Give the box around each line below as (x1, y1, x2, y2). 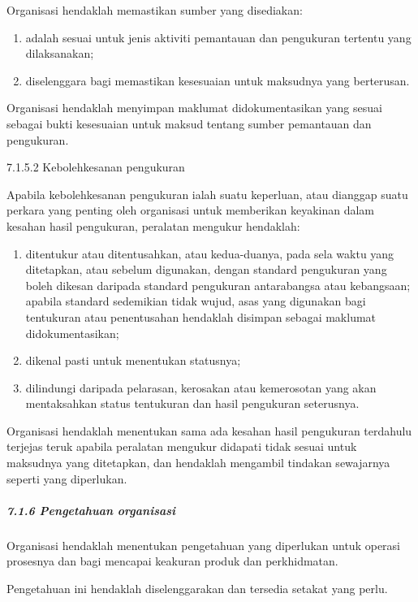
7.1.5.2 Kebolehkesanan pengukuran (6, 158, 185, 175)
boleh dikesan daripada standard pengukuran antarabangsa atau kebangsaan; (25, 276, 411, 293)
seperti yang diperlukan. (6, 470, 127, 487)
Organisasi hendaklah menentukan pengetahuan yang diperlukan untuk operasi (6, 536, 400, 553)
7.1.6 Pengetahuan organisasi (6, 501, 176, 518)
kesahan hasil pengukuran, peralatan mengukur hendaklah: (6, 217, 300, 234)
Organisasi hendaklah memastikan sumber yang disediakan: (6, 2, 303, 18)
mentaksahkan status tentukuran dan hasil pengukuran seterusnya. (25, 395, 360, 412)
